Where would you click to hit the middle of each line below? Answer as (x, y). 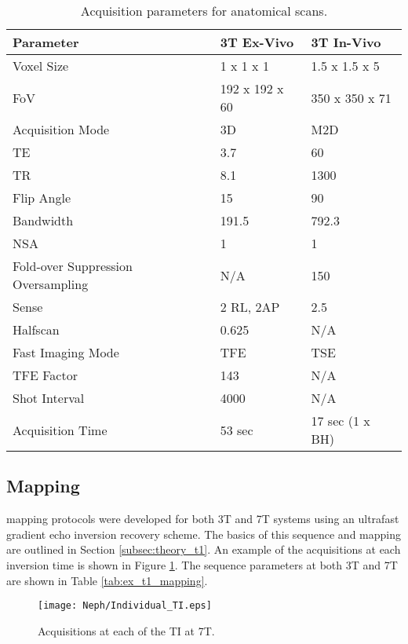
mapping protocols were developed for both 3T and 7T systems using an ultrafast (203, 519)
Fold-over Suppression (73, 266)
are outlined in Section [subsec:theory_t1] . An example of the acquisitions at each (204, 549)
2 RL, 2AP (250, 307)
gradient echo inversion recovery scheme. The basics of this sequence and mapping (204, 534)
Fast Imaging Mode (66, 352)
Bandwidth (43, 220)
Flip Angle (42, 198)
